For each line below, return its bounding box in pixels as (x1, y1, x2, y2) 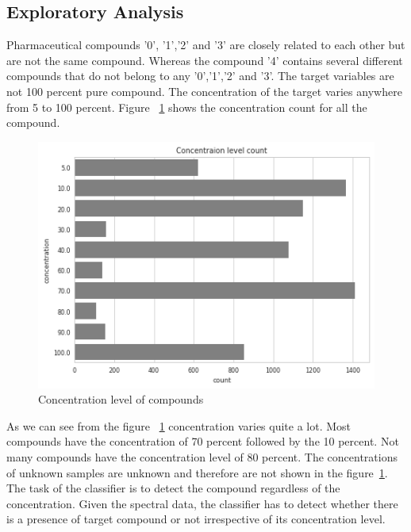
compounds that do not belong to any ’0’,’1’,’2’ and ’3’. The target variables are (6, 67, 394, 84)
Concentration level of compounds (38, 391, 204, 408)
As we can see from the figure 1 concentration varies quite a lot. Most (6, 417, 351, 434)
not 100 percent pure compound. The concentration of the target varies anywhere (6, 82, 402, 99)
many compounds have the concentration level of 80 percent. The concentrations (6, 449, 398, 465)
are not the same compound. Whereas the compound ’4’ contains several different (6, 52, 403, 68)
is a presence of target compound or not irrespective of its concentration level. (6, 511, 386, 527)
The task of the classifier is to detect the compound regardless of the (6, 480, 340, 496)
